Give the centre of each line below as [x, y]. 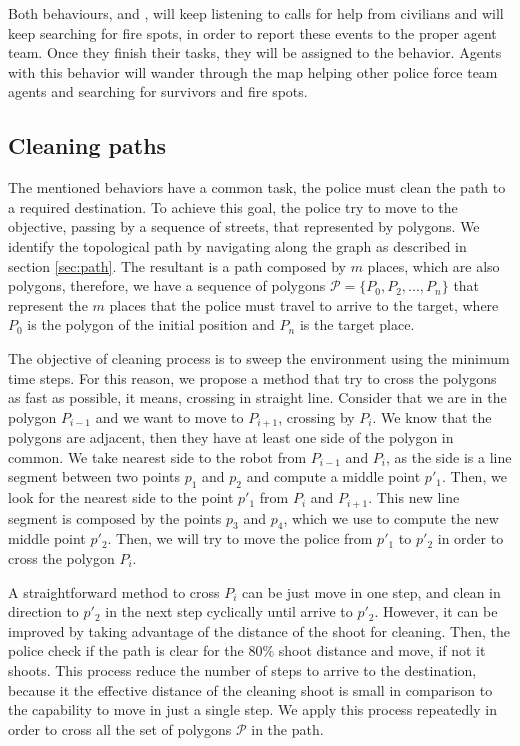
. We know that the [432, 416]
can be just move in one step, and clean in [371, 591]
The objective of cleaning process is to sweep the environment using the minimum [259, 357]
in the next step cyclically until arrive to [229, 611]
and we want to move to [169, 416]
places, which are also [433, 265]
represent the [48, 304]
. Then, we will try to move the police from [240, 538]
